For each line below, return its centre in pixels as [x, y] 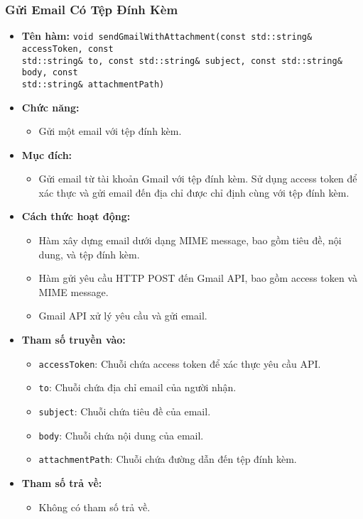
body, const [50, 73]
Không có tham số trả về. [94, 507]
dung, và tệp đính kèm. [89, 254]
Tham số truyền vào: [74, 340]
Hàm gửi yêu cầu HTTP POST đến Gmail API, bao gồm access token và [198, 278]
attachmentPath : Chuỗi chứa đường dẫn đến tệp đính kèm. [168, 459]
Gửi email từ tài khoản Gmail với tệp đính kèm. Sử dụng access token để [198, 179]
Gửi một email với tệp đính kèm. [110, 131]
